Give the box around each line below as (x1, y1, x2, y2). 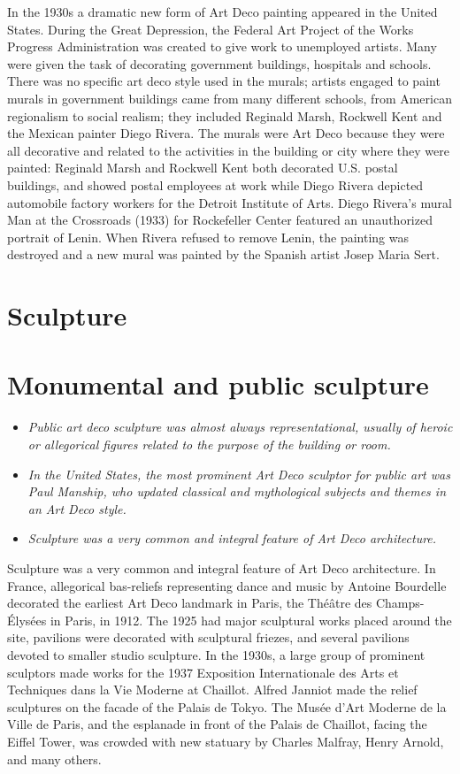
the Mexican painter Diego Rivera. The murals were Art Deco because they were (7, 124, 445, 142)
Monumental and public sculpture (7, 366, 429, 402)
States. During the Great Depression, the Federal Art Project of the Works (7, 19, 414, 38)
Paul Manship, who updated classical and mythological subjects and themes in (27, 482, 447, 501)
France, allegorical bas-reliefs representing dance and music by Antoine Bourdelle (7, 576, 447, 594)
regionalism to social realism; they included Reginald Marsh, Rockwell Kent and (7, 106, 442, 125)
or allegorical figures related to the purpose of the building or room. (27, 435, 391, 453)
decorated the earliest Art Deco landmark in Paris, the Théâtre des (7, 594, 372, 612)
